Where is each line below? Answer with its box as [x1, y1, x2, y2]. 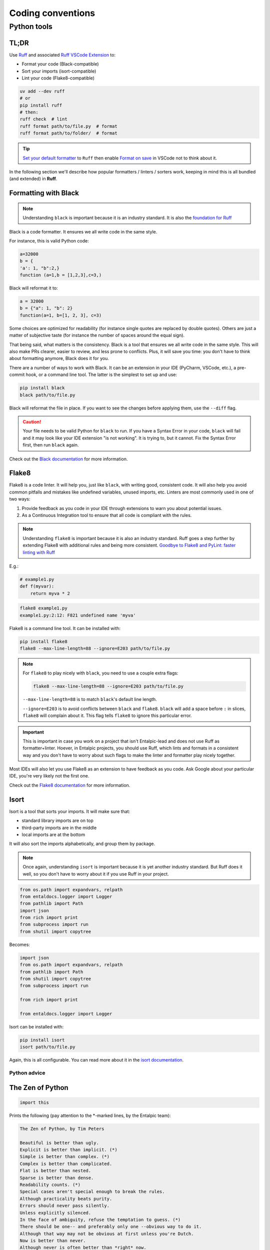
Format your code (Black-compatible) [21, 61, 99, 67]
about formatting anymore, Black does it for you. [9, 355, 109, 361]
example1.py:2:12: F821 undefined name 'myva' [19, 612, 136, 618]
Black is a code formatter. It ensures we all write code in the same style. [9, 228, 157, 234]
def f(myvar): [19, 583, 54, 589]
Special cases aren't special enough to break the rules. [19, 1189, 165, 1194]
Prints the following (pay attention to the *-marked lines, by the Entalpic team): [9, 1112, 171, 1118]
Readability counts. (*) [19, 1181, 81, 1187]
